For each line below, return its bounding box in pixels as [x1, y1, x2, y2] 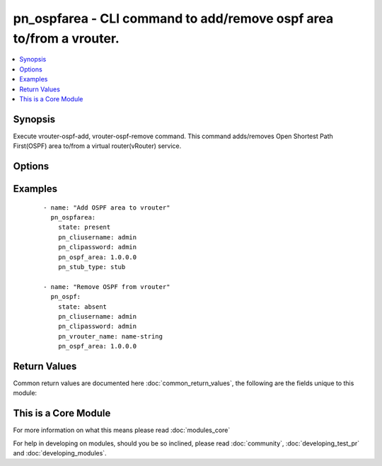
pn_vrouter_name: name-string [57, 332, 163, 340]
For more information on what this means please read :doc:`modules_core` [13, 426, 231, 435]
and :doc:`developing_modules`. [13, 449, 107, 458]
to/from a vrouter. [13, 30, 120, 46]
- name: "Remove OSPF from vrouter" [43, 283, 170, 290]
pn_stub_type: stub [57, 263, 126, 271]
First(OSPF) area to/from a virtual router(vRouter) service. [13, 142, 182, 150]
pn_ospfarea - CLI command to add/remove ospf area [13, 11, 334, 26]
